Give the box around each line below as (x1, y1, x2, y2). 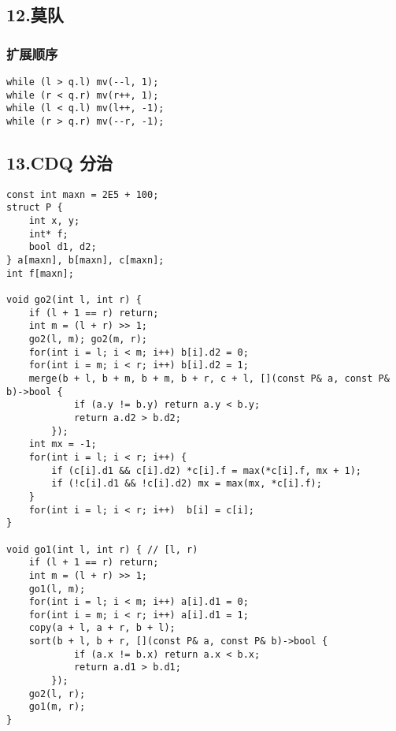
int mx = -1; (28, 438, 97, 450)
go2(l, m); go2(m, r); (28, 334, 147, 345)
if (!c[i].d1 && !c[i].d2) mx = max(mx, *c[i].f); (51, 478, 322, 490)
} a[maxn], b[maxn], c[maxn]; (6, 255, 165, 267)
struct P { (6, 202, 63, 214)
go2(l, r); (28, 688, 86, 699)
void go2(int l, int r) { (6, 294, 142, 306)
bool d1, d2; (28, 241, 97, 253)
